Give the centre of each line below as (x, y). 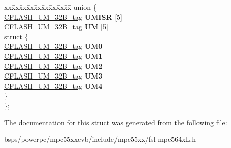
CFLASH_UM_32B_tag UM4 (53, 85)
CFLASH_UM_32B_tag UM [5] (56, 26)
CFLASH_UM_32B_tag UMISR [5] (63, 16)
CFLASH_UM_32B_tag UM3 (53, 76)
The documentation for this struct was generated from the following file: (116, 122)
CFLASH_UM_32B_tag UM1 (53, 56)
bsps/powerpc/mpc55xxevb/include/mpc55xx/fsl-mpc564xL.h (100, 139)
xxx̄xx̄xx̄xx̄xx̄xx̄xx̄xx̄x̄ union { (50, 7)
